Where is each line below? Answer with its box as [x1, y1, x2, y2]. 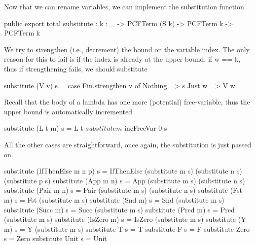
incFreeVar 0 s [124, 123, 167, 133]
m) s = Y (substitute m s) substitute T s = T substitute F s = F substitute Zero [4, 223, 250, 234]
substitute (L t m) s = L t [4, 123, 83, 133]
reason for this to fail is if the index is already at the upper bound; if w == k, [4, 54, 241, 64]
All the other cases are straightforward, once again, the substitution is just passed [4, 139, 252, 149]
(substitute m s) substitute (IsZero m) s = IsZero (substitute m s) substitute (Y [4, 214, 246, 224]
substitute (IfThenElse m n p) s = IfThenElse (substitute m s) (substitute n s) [4, 166, 242, 176]
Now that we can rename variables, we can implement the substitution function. [4, 1, 246, 11]
